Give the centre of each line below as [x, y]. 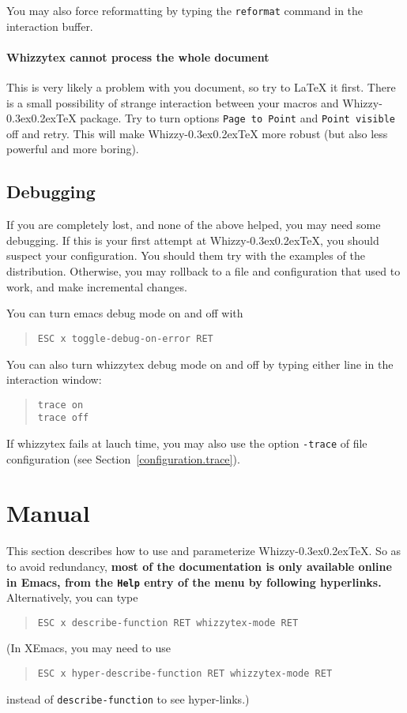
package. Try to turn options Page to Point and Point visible [238, 118]
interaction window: [54, 379]
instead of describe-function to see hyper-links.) [128, 698]
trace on [60, 405]
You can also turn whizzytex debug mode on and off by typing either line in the [200, 364]
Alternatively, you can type [72, 597]
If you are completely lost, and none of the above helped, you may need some [194, 225]
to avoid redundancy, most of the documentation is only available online [199, 566]
